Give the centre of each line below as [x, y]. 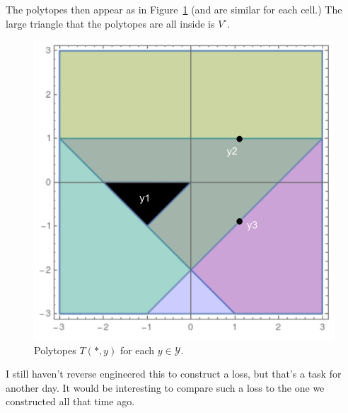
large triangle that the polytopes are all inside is [110, 23]
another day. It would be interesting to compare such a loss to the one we [165, 387]
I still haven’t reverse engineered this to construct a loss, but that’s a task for [174, 374]
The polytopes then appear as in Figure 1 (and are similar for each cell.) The [174, 9]
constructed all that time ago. [70, 401]
